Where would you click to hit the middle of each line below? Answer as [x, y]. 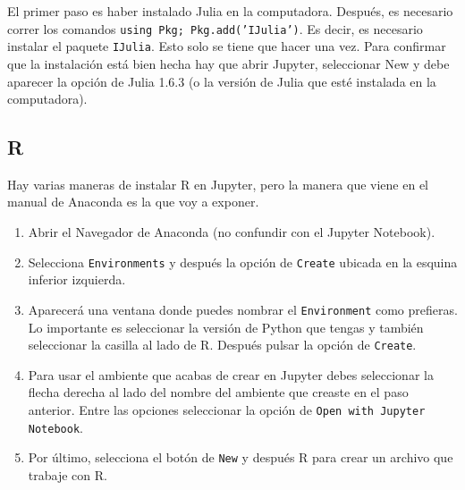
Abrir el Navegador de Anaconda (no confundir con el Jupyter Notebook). [232, 232]
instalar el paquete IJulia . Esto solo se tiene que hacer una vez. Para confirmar [227, 46]
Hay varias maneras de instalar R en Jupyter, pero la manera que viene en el [218, 184]
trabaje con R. [68, 474]
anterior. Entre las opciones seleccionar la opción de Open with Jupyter [227, 410]
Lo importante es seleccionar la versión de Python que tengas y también [226, 327]
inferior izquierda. [77, 279]
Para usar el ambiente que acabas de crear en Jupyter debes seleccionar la [231, 374]
